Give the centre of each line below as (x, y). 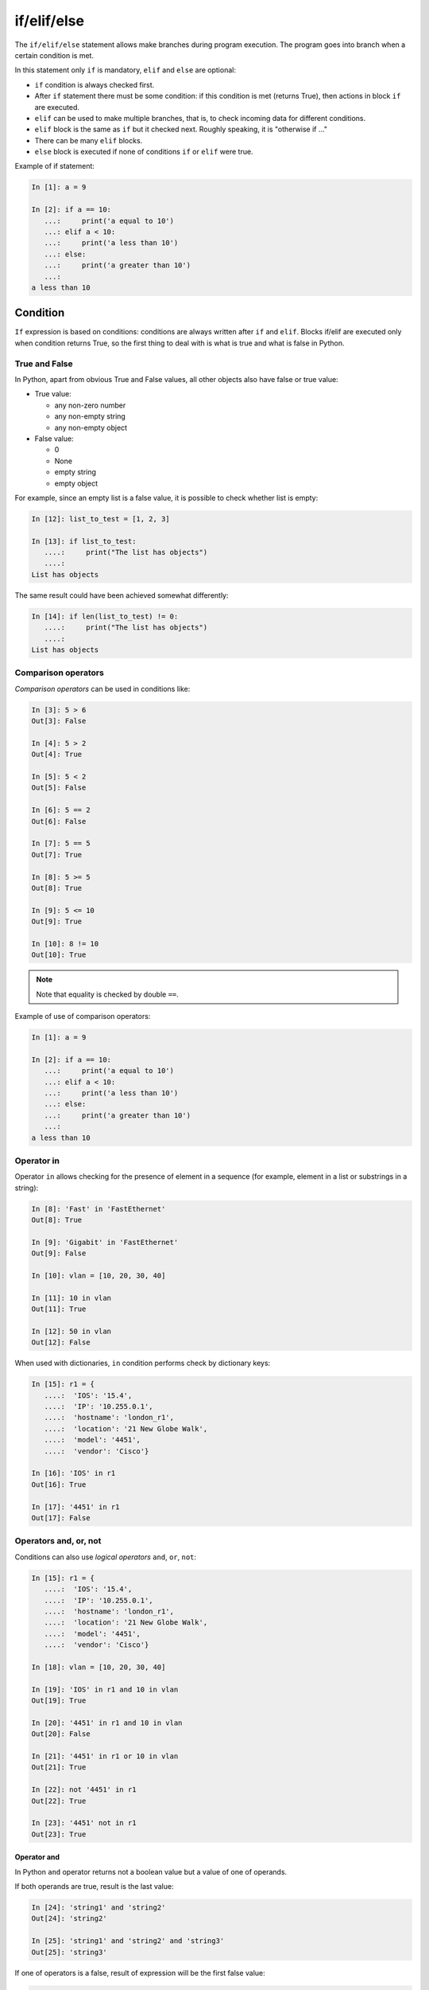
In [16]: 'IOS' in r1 (73, 1473)
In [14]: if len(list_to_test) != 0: (105, 616)
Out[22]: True (59, 1801)
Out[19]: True (59, 1701)
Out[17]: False (61, 1518)
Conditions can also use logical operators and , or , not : (106, 1557)
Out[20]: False (61, 1734)
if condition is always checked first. (95, 84)
